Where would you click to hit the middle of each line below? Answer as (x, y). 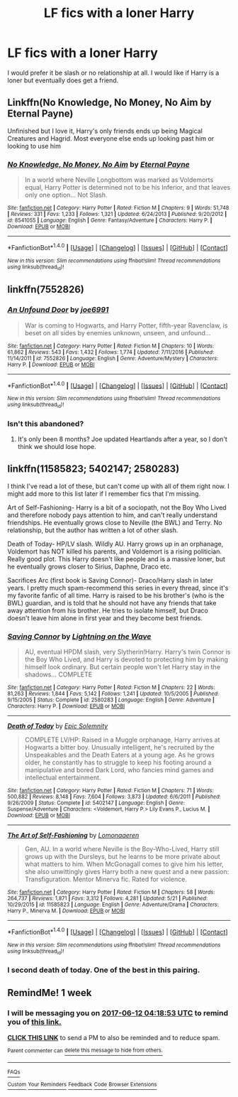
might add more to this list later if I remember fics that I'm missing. (104, 493)
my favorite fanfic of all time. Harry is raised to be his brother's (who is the (116, 595)
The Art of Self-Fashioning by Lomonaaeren (73, 836)
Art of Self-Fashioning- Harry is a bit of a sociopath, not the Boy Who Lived (117, 507)
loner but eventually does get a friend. (63, 80)
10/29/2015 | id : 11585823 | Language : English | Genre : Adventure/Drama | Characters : (113, 905)
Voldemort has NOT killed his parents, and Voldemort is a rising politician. (114, 551)
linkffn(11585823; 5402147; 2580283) (93, 469)
